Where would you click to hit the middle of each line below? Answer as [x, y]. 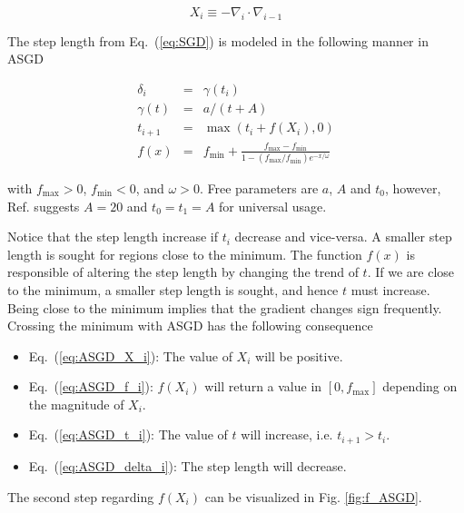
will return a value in [263, 386]
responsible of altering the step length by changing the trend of [183, 272]
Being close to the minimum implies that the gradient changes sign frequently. [225, 307]
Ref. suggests [44, 206]
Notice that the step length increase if [113, 237]
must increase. [390, 289]
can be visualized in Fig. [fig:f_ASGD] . [313, 496]
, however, [413, 187]
